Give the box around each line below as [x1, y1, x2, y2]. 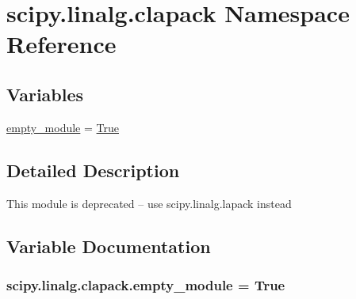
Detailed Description [6, 157, 180, 182]
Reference [6, 28, 117, 60]
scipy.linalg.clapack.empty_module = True [6, 274, 285, 294]
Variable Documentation [6, 233, 211, 258]
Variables [6, 81, 84, 106]
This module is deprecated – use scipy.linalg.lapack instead [6, 195, 292, 211]
